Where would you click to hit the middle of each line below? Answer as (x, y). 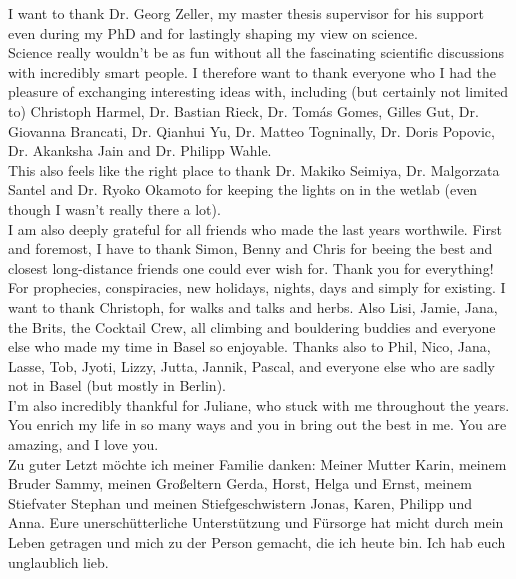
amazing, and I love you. (83, 444)
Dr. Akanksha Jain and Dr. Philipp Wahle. (140, 150)
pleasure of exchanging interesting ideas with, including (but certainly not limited (258, 91)
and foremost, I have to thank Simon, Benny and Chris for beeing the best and (250, 248)
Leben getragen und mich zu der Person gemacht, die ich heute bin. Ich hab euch (257, 542)
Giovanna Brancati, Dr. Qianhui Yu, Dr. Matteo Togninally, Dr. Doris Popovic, (251, 130)
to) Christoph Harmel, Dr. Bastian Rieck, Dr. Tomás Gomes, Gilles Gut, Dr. (243, 110)
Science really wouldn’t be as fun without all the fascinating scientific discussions (256, 52)
